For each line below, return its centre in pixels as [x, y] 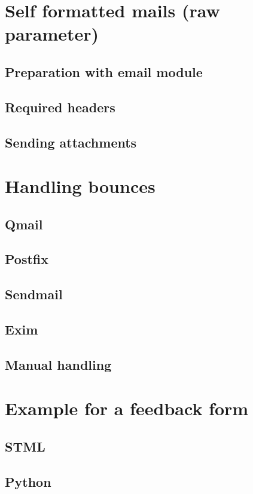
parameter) [52, 34]
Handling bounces [80, 186]
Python [28, 481]
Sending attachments [71, 142]
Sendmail [34, 294]
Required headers [60, 107]
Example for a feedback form [127, 408]
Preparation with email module [104, 71]
